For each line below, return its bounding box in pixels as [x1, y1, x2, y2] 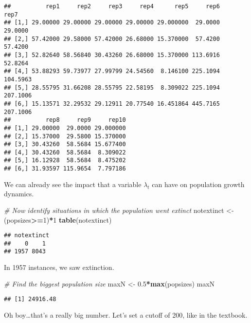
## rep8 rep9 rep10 [4, 116, 126, 124]
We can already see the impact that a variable [4, 179, 142, 189]
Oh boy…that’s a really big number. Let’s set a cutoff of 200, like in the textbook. [4, 309, 248, 320]
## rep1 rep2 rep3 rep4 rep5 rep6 [4, 3, 220, 10]
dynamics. [4, 189, 34, 199]
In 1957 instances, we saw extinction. [4, 262, 114, 272]
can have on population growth [152, 179, 245, 189]
